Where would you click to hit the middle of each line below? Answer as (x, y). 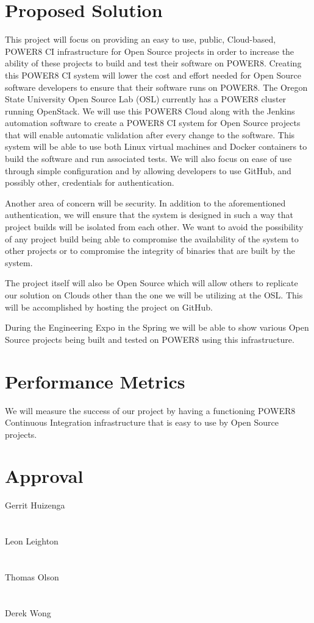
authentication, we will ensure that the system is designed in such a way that (149, 215)
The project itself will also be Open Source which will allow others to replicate (152, 283)
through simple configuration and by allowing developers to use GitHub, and (148, 170)
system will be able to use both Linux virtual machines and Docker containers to (156, 146)
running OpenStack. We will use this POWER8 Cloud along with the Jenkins (150, 111)
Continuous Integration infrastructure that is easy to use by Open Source (142, 422)
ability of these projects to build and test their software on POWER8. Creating (153, 63)
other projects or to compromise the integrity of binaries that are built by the (150, 251)
